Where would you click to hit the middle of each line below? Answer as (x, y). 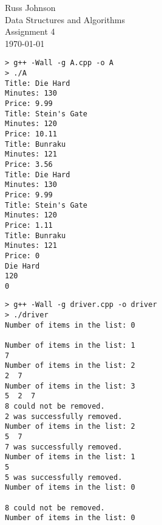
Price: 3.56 (29, 164)
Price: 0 (22, 255)
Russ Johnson (30, 7)
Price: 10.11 (31, 134)
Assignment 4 (30, 31)
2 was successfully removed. (64, 416)
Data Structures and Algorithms (65, 19)
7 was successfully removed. (64, 447)
